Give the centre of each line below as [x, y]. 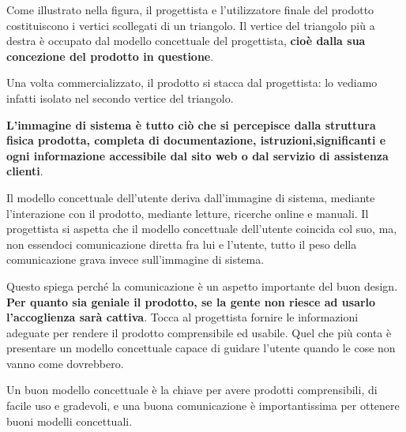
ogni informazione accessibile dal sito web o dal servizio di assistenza [197, 155]
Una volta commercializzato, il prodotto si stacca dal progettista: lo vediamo [192, 83]
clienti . [25, 171]
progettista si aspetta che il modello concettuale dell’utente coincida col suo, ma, [202, 229]
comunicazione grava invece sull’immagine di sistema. [135, 259]
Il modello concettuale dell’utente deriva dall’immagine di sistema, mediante [191, 197]
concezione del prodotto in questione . [110, 56]
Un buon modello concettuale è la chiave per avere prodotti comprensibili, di [192, 390]
